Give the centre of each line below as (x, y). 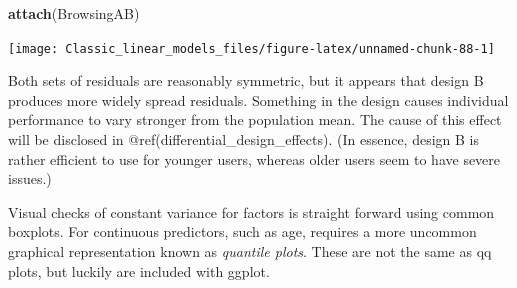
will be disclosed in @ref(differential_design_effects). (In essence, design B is (244, 139)
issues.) (30, 178)
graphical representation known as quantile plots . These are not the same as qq (250, 251)
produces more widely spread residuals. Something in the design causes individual (258, 99)
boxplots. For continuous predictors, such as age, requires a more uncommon (242, 231)
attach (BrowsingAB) (74, 13)
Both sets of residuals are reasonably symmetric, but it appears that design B (246, 80)
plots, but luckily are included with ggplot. (139, 270)
